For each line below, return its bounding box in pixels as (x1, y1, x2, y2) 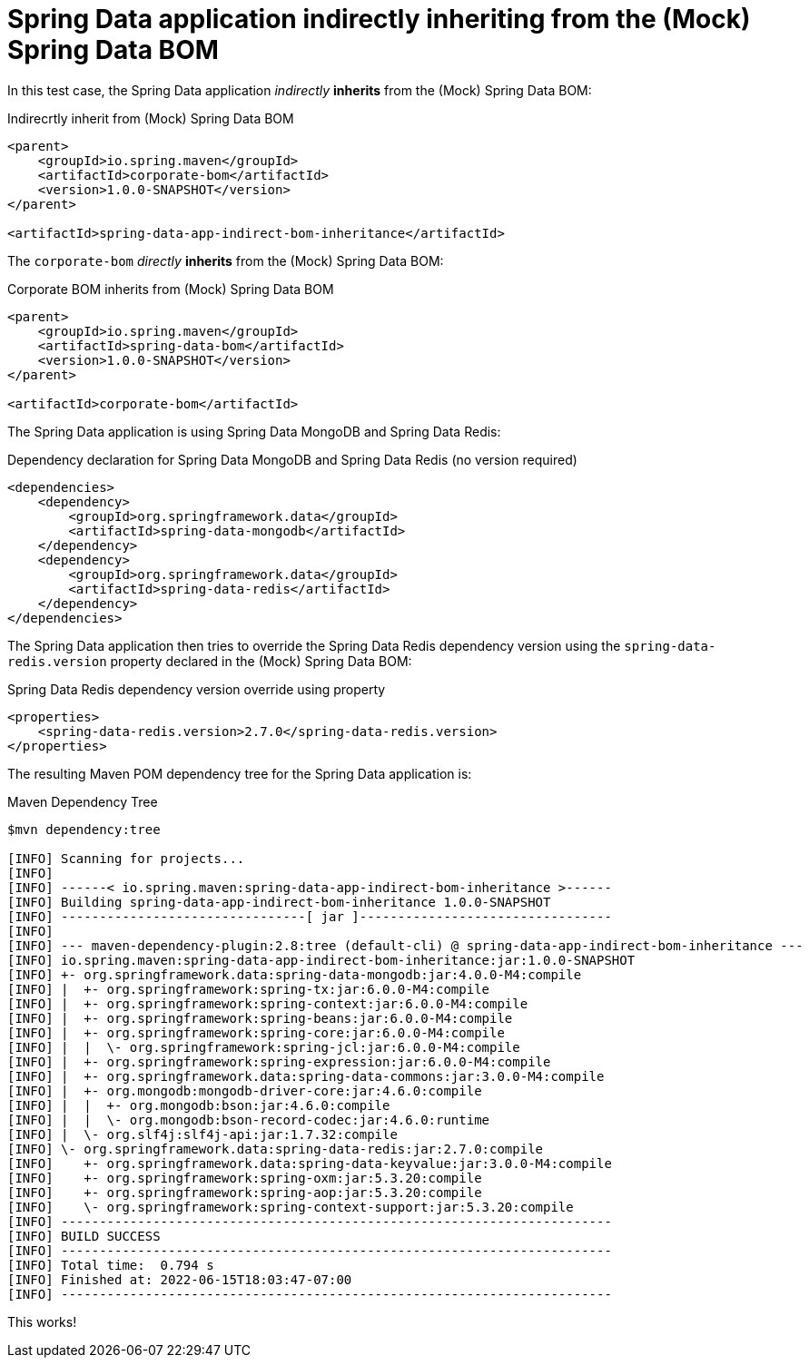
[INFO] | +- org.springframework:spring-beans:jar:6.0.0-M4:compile (7, 1010, 513, 1026)
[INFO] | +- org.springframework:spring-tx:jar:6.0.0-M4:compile (7, 981, 490, 997)
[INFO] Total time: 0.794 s (7, 1257, 214, 1272)
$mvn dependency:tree (7, 821, 161, 837)
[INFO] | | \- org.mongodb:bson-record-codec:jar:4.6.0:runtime (7, 1112, 490, 1127)
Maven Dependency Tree (7, 793, 158, 810)
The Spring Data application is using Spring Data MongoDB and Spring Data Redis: (7, 423, 501, 439)
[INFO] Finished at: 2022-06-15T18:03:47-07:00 (7, 1272, 352, 1287)
